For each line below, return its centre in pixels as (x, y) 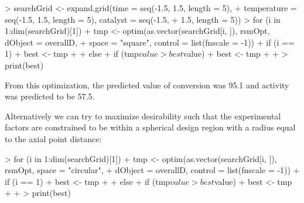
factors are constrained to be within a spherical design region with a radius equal (150, 127)
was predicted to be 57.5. (50, 96)
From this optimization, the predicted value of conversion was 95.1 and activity (147, 85)
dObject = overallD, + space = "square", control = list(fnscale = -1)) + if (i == (150, 42)
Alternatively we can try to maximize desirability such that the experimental (143, 116)
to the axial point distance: (53, 138)
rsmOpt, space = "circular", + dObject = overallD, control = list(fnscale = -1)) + (152, 170)
